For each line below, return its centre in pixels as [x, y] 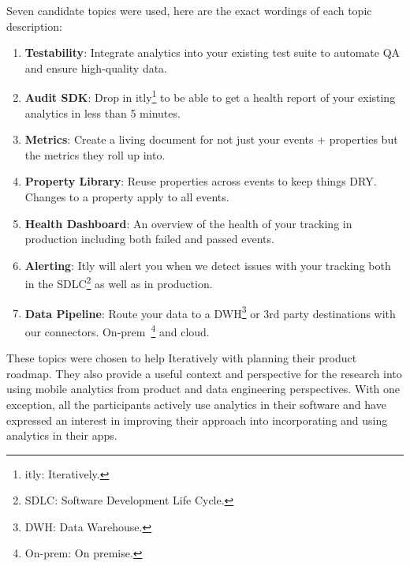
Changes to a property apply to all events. [127, 197]
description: [34, 26]
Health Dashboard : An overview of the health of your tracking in [188, 223]
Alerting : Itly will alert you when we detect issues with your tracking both [208, 265]
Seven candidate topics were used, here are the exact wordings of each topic [189, 10]
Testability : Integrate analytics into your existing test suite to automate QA [212, 52]
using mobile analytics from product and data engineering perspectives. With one [203, 389]
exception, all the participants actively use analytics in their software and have [196, 404]
